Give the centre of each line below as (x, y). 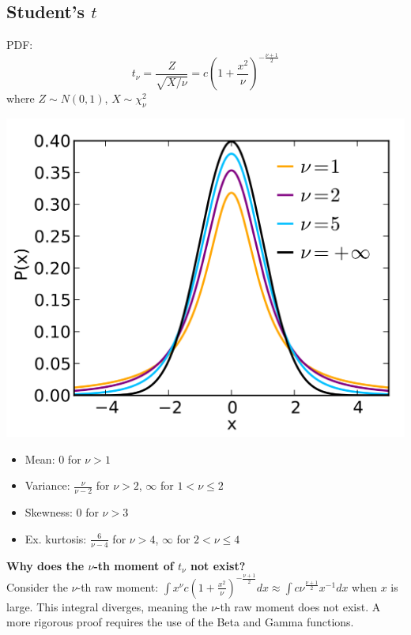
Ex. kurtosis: (56, 538)
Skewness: (49, 512)
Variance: (47, 485)
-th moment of (134, 565)
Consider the (37, 586)
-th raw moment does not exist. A (298, 606)
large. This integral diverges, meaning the (107, 606)
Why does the (45, 565)
